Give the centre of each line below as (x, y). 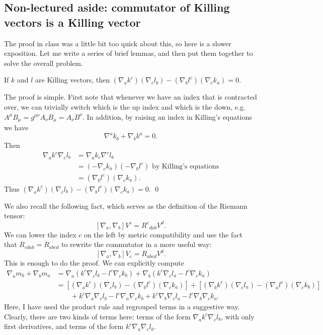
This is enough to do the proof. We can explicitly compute (94, 263)
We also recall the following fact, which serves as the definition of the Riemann (126, 205)
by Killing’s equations (185, 166)
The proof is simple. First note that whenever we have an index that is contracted (131, 97)
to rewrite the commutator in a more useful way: (137, 244)
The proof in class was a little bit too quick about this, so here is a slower (118, 43)
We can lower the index (40, 234)
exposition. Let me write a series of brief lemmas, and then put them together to (129, 53)
